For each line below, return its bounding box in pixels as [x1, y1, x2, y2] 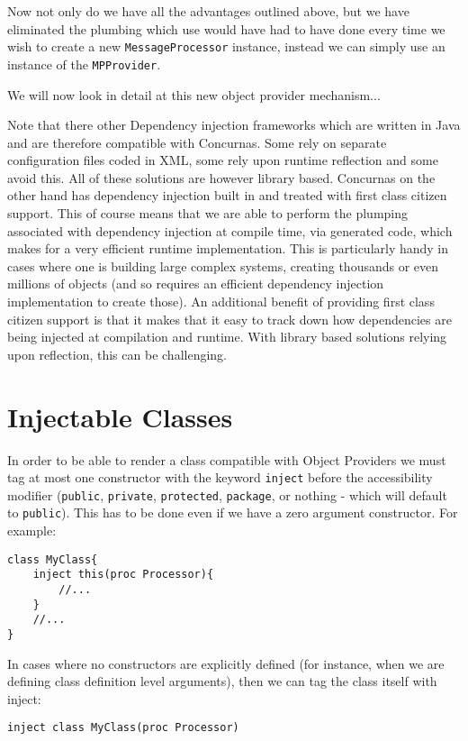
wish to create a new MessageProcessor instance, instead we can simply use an [7, 37, 445, 56]
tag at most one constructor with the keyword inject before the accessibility [7, 468, 433, 487]
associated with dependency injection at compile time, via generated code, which [7, 221, 453, 240]
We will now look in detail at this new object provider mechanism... [7, 85, 381, 104]
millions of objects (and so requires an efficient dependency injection [7, 274, 384, 293]
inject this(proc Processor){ [32, 568, 214, 581]
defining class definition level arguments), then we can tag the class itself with [7, 672, 437, 691]
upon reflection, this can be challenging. [7, 344, 227, 363]
